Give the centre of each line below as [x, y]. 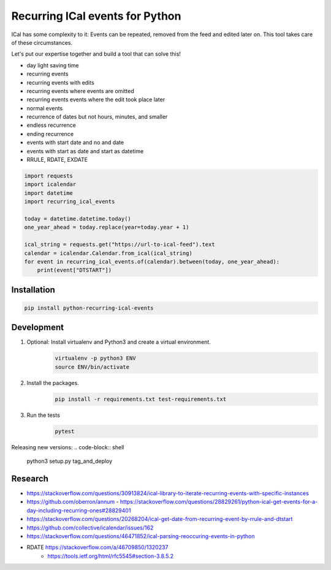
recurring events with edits [60, 82]
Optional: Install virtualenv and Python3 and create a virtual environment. [119, 342]
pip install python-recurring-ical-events [89, 308]
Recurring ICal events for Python [96, 16]
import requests [49, 176]
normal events [45, 108]
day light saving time [53, 65]
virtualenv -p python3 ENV [95, 358]
